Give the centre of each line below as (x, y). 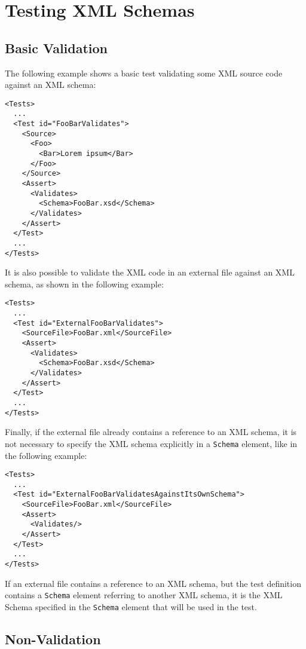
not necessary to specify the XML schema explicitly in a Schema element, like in (151, 443)
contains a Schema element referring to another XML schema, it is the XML (144, 595)
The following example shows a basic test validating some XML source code (144, 73)
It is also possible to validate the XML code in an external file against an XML (150, 272)
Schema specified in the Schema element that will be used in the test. (131, 606)
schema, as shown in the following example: (84, 284)
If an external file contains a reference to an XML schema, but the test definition (153, 583)
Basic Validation (56, 48)
